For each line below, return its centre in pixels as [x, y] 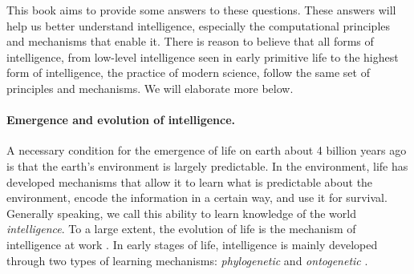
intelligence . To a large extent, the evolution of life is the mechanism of [181, 229]
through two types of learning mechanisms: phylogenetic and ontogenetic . [187, 260]
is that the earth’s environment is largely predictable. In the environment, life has [207, 165]
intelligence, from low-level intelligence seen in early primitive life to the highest [203, 56]
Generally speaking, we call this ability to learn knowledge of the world [181, 213]
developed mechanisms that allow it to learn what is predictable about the [190, 181]
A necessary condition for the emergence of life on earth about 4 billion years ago [207, 150]
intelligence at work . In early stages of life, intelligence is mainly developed [192, 244]
